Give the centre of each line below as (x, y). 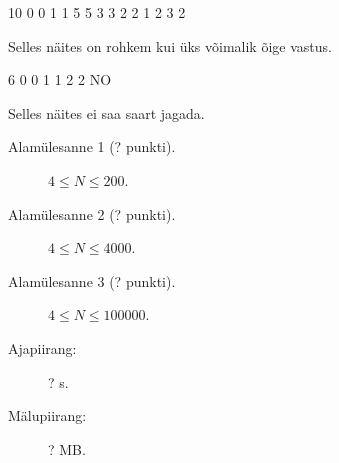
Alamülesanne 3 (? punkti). (92, 280)
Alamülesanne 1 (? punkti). (92, 146)
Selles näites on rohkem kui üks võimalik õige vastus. (170, 45)
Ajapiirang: (42, 347)
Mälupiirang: (47, 415)
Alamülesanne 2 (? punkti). (92, 213)
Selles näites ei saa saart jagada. (106, 112)
